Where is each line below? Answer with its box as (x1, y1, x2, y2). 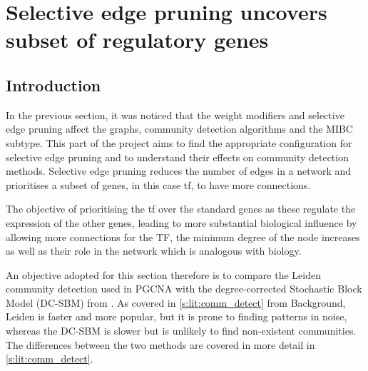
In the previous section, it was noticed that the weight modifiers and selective (6, 107, 344, 122)
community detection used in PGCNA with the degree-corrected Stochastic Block (6, 281, 362, 296)
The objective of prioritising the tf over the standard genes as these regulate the (6, 201, 356, 216)
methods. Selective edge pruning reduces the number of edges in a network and (6, 163, 352, 178)
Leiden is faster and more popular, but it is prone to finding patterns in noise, (6, 309, 347, 324)
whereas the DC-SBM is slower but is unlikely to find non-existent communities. (6, 323, 357, 338)
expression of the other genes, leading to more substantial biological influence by (6, 215, 357, 230)
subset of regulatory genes (6, 25, 269, 54)
